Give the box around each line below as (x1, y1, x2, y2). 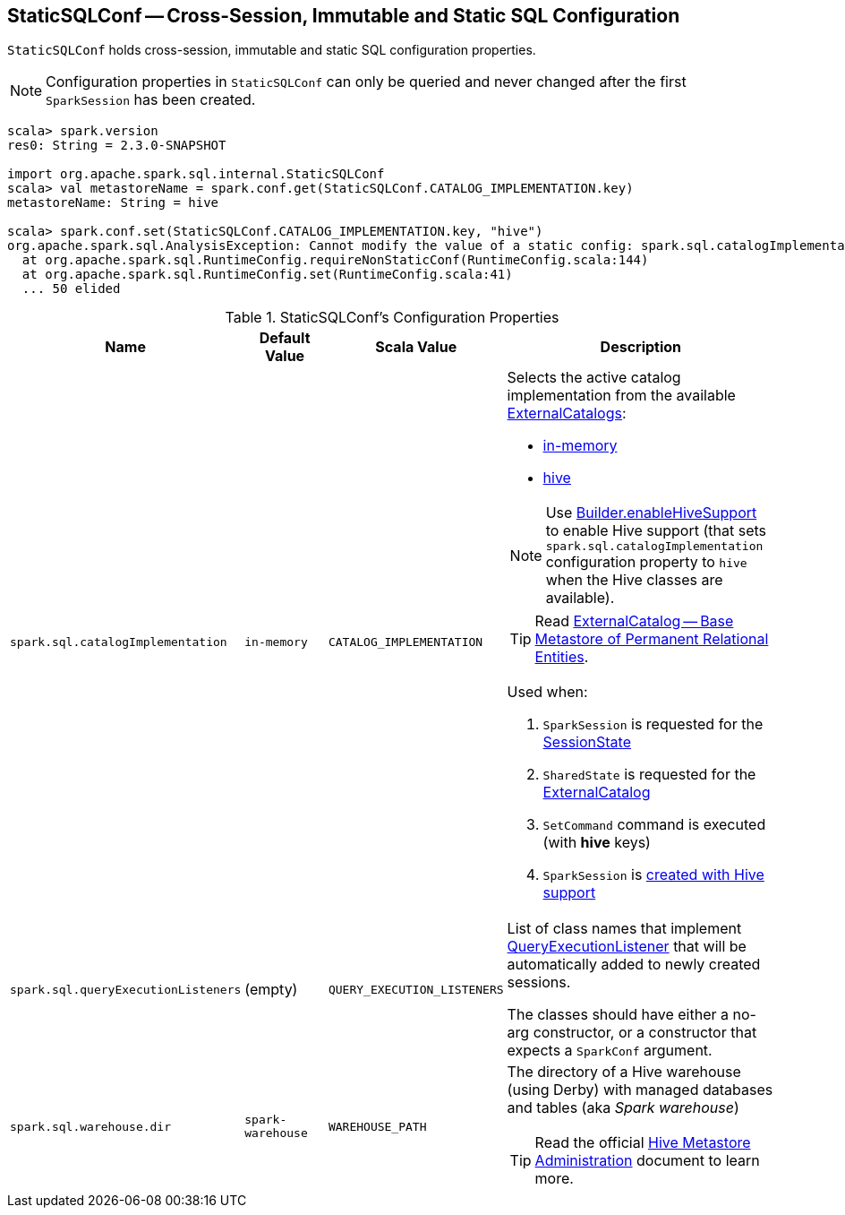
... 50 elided (21, 281, 121, 297)
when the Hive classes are (545, 571, 723, 590)
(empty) (244, 980, 298, 999)
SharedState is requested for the (542, 765, 756, 784)
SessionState (542, 733, 631, 752)
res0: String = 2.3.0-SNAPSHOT (7, 138, 226, 153)
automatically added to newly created (507, 955, 761, 974)
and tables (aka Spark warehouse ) (507, 1099, 739, 1117)
